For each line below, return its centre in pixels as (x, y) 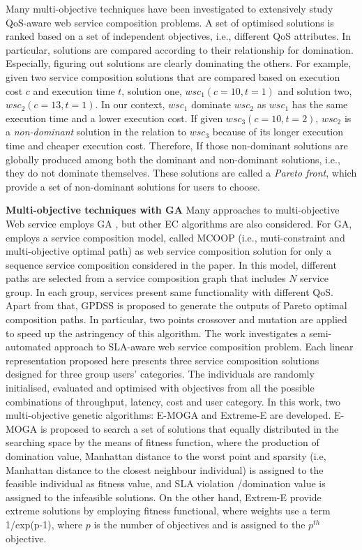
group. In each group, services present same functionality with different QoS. (169, 291)
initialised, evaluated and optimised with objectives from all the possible (160, 388)
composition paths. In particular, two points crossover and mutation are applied (176, 319)
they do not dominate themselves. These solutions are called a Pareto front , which (181, 173)
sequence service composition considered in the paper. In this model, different (171, 264)
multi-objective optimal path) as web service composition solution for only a (169, 251)
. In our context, (130, 104)
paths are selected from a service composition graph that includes (146, 278)
